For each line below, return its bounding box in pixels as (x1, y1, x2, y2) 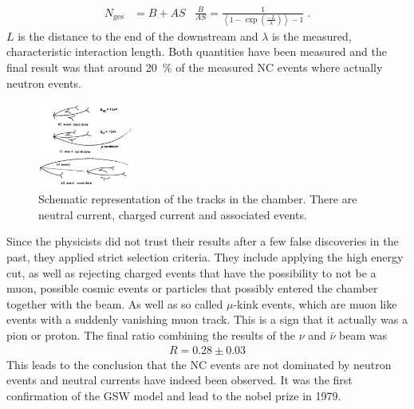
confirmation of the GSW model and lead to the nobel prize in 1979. (6, 387, 341, 403)
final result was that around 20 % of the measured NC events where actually (6, 59, 383, 76)
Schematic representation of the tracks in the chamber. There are (38, 191, 357, 207)
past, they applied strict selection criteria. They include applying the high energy (6, 248, 404, 265)
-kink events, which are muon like (233, 295, 397, 312)
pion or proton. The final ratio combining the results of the (6, 326, 296, 343)
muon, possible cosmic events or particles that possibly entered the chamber (6, 280, 378, 297)
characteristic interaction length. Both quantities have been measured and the (6, 43, 387, 60)
